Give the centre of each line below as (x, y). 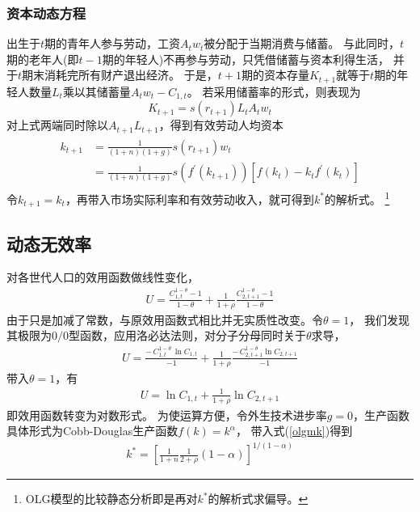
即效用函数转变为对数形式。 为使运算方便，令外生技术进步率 (167, 415)
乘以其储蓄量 (97, 91)
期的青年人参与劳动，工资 (113, 43)
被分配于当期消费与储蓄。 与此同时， (302, 43)
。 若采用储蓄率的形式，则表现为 (274, 91)
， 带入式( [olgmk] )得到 (294, 431)
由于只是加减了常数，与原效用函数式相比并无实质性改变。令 (165, 319)
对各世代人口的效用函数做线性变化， (103, 277)
